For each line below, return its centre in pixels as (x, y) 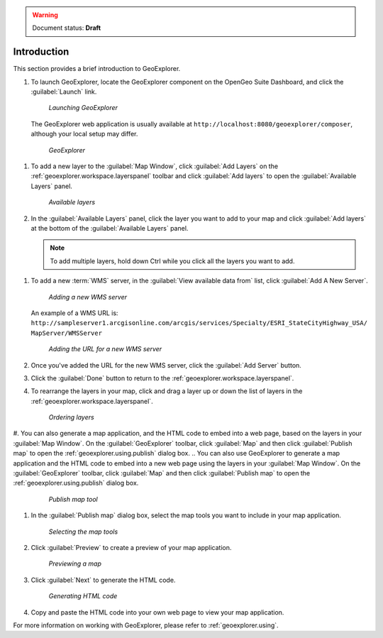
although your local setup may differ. (84, 134)
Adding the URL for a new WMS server (105, 349)
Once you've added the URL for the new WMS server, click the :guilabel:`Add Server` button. (166, 365)
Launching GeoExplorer (83, 108)
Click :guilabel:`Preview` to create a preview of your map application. (131, 547)
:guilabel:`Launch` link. (64, 92)
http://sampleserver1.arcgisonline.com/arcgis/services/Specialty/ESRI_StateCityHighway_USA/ (199, 323)
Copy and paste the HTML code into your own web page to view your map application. (157, 612)
